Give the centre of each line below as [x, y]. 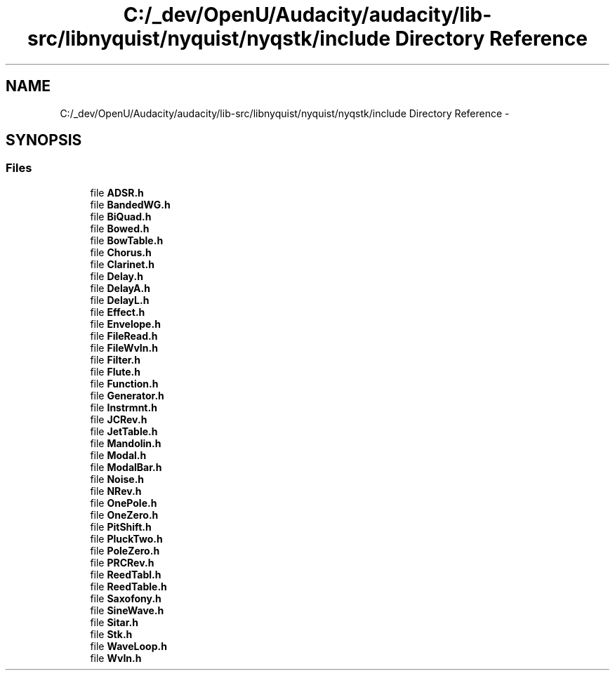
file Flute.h [115, 371]
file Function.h [124, 383]
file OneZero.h [124, 515]
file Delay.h [117, 276]
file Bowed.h [120, 228]
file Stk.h [111, 634]
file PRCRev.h [122, 562]
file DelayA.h [120, 288]
